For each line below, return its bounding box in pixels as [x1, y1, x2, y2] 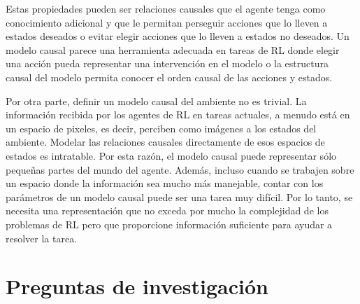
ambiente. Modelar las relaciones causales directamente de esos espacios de [6, 134, 325, 149]
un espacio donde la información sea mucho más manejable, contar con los [6, 176, 324, 191]
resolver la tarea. [6, 230, 78, 245]
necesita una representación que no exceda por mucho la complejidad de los [6, 203, 329, 218]
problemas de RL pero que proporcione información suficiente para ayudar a [6, 216, 333, 231]
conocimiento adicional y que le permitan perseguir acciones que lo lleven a [6, 15, 328, 29]
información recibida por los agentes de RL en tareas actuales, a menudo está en [6, 107, 350, 122]
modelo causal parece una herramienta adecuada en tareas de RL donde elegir [6, 42, 340, 57]
